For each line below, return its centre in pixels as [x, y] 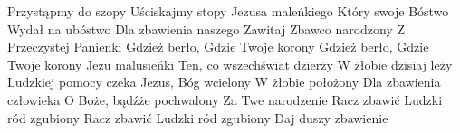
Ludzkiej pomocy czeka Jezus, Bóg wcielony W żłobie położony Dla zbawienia [224, 82]
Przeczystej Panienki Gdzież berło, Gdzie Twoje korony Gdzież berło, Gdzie [218, 47]
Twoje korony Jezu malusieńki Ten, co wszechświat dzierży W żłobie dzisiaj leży [230, 64]
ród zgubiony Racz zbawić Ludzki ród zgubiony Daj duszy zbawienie [198, 117]
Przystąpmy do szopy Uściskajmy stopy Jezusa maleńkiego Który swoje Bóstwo [228, 11]
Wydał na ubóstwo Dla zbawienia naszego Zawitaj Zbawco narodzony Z [206, 28]
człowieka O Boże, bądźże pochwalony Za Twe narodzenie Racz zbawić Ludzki [225, 99]
